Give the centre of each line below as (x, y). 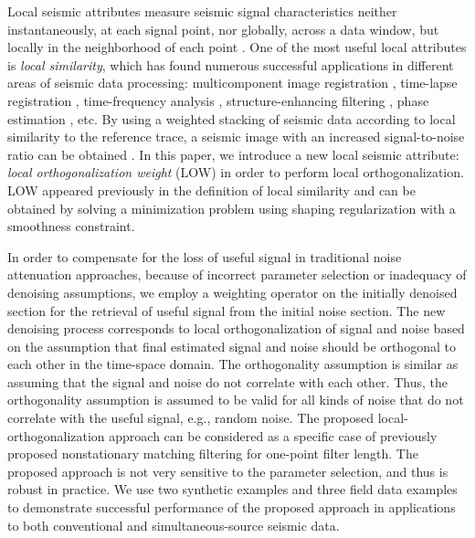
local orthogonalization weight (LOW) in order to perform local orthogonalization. (236, 172)
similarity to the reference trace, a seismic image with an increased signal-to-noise (236, 137)
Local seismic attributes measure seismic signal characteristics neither (202, 11)
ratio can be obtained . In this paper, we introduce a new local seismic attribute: (233, 154)
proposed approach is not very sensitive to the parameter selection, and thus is (228, 471)
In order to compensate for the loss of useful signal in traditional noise (205, 256)
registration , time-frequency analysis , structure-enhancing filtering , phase (218, 100)
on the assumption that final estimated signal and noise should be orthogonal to (232, 346)
